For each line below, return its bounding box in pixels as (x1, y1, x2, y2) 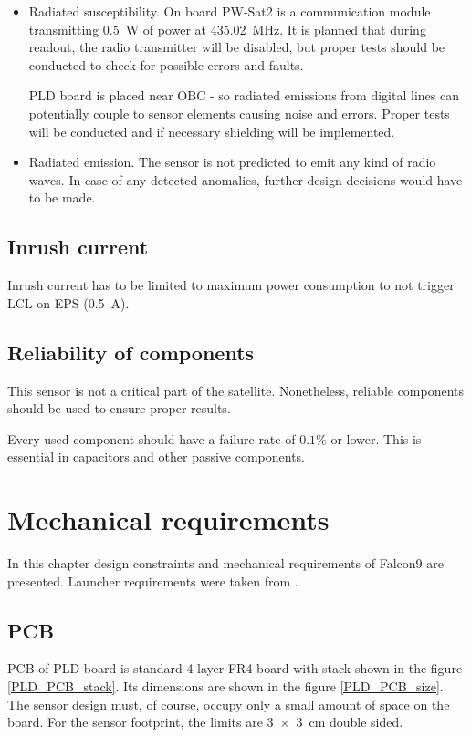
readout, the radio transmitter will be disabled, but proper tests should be (28, 37, 445, 57)
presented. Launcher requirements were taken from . (7, 571, 298, 590)
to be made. (28, 188, 96, 207)
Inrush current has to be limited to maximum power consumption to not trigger (7, 275, 455, 295)
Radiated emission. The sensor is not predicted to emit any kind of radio (28, 152, 436, 171)
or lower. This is (330, 429, 422, 448)
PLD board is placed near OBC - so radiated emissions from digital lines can (28, 86, 459, 105)
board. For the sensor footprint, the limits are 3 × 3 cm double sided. (7, 712, 403, 732)
